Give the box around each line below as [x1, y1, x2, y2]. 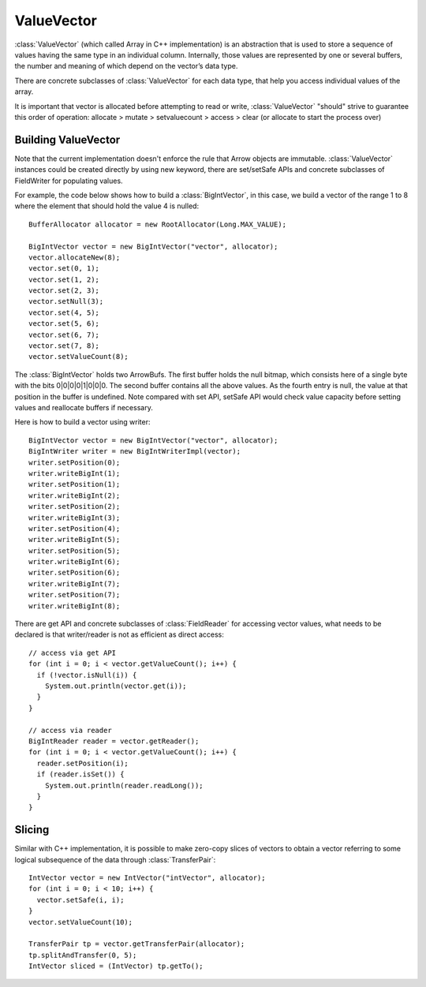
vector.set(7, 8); [28, 342, 100, 350]
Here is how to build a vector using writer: [14, 417, 151, 427]
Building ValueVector [14, 133, 121, 146]
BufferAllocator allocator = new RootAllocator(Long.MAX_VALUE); [28, 219, 287, 229]
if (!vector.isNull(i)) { [36, 671, 137, 679]
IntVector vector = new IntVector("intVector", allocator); [28, 873, 266, 882]
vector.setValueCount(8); [28, 352, 129, 361]
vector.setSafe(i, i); [36, 895, 125, 904]
